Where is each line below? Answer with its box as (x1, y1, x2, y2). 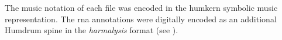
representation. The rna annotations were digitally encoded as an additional (5, 13, 277, 25)
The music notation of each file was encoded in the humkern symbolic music (5, 2, 278, 13)
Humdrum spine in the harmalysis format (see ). (5, 24, 178, 36)
